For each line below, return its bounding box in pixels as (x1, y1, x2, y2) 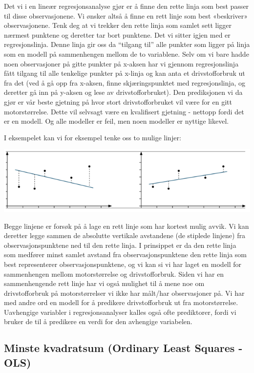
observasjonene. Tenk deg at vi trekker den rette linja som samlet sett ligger (4, 20, 232, 30)
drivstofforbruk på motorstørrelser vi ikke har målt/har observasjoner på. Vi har (4, 287, 245, 298)
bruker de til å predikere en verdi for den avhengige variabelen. (4, 316, 192, 327)
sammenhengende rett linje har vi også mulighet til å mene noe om (4, 278, 205, 288)
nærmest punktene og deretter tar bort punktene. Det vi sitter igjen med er (4, 29, 231, 40)
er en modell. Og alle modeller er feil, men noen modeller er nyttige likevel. (4, 116, 229, 126)
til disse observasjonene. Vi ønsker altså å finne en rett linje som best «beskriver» (4, 10, 248, 21)
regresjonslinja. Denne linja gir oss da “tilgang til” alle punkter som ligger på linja (4, 39, 250, 49)
